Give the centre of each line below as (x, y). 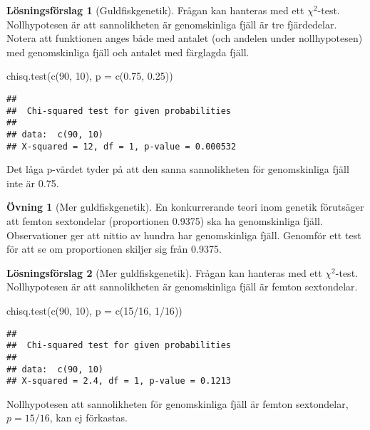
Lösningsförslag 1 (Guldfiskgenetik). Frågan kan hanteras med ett (155, 10)
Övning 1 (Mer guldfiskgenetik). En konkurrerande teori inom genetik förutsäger (185, 207)
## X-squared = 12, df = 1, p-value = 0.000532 (122, 146)
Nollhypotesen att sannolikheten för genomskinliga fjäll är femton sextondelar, (178, 403)
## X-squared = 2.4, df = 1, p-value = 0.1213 (119, 381)
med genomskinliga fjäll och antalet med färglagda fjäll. (128, 52)
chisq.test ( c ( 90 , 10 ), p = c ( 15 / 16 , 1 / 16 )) (94, 310)
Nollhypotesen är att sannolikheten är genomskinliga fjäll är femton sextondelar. (182, 287)
